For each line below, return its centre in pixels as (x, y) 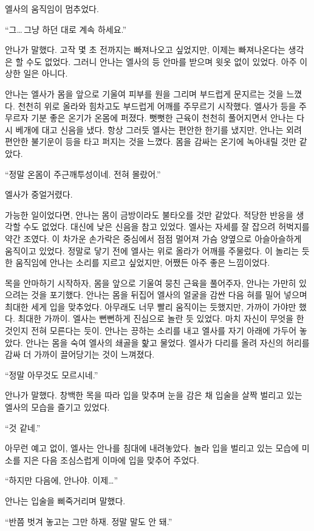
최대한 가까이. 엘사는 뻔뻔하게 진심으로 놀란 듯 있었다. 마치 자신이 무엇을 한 (161, 318)
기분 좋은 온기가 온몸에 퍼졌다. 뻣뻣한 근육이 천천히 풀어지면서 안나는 (162, 118)
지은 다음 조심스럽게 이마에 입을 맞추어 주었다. (111, 460)
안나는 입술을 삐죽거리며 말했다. (65, 501)
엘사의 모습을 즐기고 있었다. (57, 407)
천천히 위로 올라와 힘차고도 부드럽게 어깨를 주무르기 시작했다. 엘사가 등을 (157, 106)
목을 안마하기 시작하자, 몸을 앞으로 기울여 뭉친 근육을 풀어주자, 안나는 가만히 (151, 283)
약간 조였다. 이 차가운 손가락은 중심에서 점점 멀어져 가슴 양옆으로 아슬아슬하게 (153, 238)
